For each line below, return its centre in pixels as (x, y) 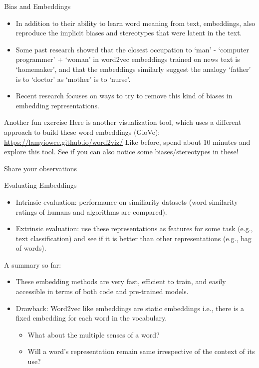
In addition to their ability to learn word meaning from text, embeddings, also (135, 23)
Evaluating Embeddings (40, 185)
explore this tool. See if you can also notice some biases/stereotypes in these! (121, 152)
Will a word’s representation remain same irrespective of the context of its (141, 351)
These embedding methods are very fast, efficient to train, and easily (121, 281)
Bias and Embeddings (37, 6)
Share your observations (41, 168)
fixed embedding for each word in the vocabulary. (91, 318)
